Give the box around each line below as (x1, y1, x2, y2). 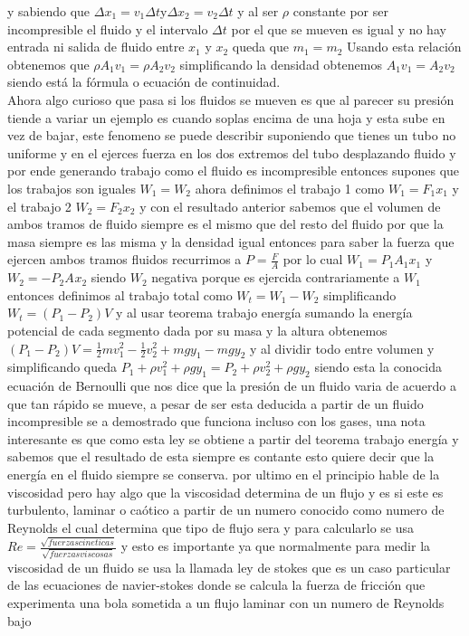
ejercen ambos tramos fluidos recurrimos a (7, 250, 242, 269)
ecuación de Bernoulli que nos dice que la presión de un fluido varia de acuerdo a (7, 376, 456, 395)
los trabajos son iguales (7, 178, 136, 197)
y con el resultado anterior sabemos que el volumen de (139, 196, 441, 215)
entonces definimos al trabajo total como (7, 285, 233, 304)
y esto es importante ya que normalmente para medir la (120, 536, 431, 555)
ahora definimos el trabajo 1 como (195, 178, 385, 197)
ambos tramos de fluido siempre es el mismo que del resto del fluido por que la (7, 214, 444, 233)
